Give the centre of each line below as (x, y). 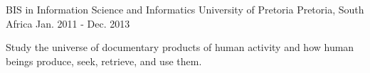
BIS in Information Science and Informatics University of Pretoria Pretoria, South (185, 9)
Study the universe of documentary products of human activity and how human (180, 47)
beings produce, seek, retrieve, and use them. (104, 61)
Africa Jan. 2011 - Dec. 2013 (68, 23)
